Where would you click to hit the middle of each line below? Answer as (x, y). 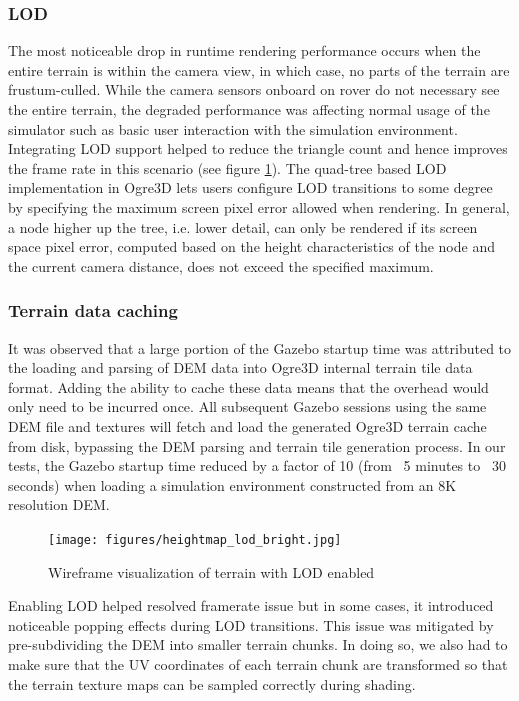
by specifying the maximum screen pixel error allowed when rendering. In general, (259, 206)
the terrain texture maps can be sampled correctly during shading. (212, 683)
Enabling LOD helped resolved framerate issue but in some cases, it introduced (251, 605)
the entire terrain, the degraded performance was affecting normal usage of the (249, 109)
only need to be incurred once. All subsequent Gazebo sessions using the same (247, 406)
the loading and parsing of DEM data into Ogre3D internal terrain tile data (240, 367)
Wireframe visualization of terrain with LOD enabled (211, 571)
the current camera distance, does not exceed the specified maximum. (221, 265)
